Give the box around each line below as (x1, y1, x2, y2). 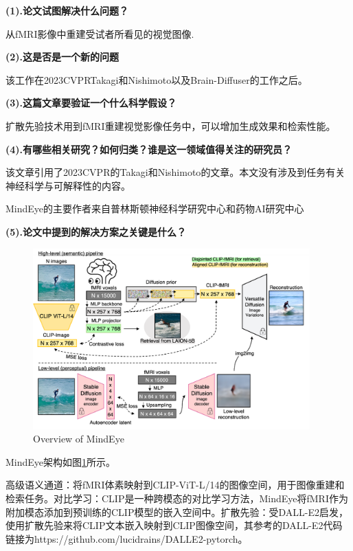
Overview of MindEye (33, 431, 124, 446)
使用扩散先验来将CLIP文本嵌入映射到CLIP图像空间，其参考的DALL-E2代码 (5, 518, 343, 532)
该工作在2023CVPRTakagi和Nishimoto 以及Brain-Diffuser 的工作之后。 (5, 72, 308, 87)
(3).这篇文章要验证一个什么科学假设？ (5, 95, 177, 110)
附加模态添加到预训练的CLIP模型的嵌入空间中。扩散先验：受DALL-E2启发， (5, 504, 348, 519)
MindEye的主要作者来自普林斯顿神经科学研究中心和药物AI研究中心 (5, 201, 304, 216)
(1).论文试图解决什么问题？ (5, 3, 129, 17)
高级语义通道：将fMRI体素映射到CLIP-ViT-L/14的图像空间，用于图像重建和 (5, 477, 345, 492)
